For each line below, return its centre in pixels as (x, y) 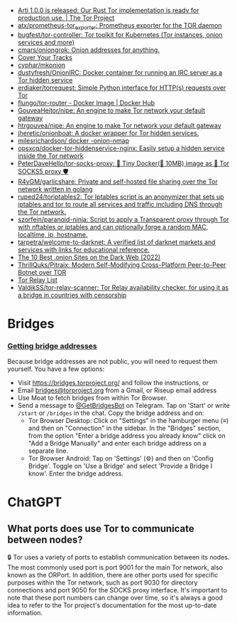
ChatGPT (35, 502)
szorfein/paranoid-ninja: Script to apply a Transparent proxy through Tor (123, 219)
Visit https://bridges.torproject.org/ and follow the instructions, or (113, 383)
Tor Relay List (38, 280)
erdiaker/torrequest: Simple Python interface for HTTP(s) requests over (122, 88)
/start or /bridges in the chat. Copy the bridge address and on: (111, 413)
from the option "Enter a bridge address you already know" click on (127, 436)
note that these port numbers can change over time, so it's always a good (115, 598)
